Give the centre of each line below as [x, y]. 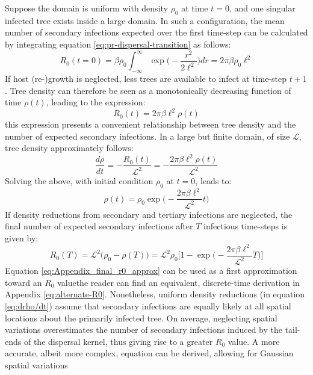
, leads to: [213, 180]
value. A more [254, 341]
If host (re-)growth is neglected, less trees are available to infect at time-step [146, 78]
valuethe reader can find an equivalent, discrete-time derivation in [178, 282]
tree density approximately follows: [69, 148]
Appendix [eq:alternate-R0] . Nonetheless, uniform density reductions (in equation [155, 294]
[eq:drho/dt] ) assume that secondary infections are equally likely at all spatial [148, 306]
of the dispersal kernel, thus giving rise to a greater [118, 341]
